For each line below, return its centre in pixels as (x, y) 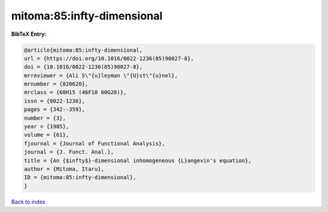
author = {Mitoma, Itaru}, (64, 169)
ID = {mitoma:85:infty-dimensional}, (80, 177)
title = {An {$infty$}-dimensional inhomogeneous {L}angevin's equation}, (138, 160)
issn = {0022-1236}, (54, 101)
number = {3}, (45, 118)
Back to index (28, 202)
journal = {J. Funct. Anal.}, (69, 152)
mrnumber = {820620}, (56, 84)
